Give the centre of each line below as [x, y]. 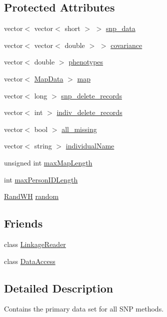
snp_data [120, 28]
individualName [90, 146]
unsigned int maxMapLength [48, 162]
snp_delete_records [91, 95]
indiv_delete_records [89, 112]
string [43, 146]
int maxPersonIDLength [41, 179]
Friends [23, 223]
